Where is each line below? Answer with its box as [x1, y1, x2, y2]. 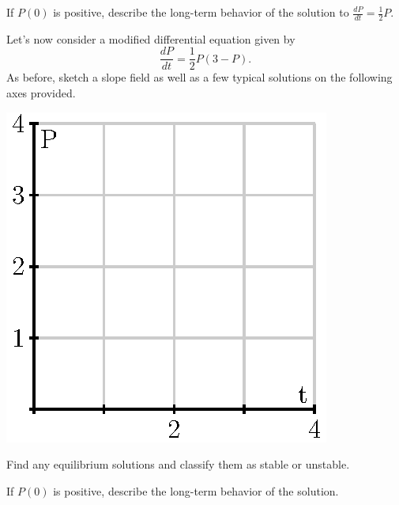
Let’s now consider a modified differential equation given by [6, 30, 295, 47]
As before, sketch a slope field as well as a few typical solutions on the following [6, 69, 393, 85]
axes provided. [6, 85, 76, 101]
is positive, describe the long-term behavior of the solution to [53, 4, 349, 20]
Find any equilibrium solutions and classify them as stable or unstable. [6, 456, 350, 473]
